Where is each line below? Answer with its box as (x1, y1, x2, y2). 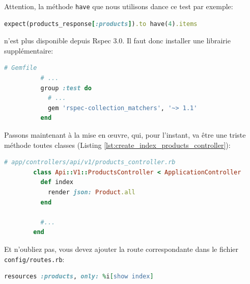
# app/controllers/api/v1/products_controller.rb (4, 159, 176, 166)
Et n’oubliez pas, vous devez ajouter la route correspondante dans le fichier (4, 243, 238, 254)
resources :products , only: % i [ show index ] (4, 273, 154, 280)
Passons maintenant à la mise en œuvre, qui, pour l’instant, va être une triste (4, 130, 246, 140)
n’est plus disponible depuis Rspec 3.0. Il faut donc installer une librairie (4, 35, 231, 46)
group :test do (40, 84, 92, 92)
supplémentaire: (4, 45, 53, 56)
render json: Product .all (47, 188, 135, 196)
